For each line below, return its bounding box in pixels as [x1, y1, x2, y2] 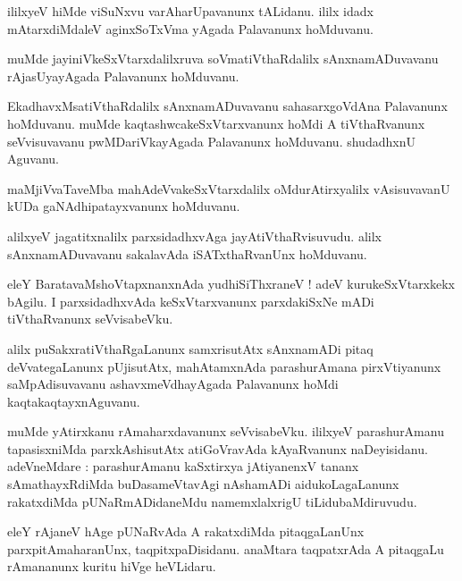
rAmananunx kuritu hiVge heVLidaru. [7, 557, 216, 576]
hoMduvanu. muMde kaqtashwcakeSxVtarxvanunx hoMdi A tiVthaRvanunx [7, 114, 425, 132]
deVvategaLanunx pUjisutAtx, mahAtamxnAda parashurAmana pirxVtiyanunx [7, 357, 441, 375]
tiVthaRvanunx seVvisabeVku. [7, 309, 173, 328]
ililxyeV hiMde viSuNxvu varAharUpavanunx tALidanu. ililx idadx [7, 2, 374, 20]
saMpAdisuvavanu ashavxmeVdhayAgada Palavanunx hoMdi [7, 375, 339, 393]
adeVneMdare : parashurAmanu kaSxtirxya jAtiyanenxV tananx [7, 457, 359, 476]
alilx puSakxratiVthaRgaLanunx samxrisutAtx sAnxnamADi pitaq [7, 339, 374, 358]
